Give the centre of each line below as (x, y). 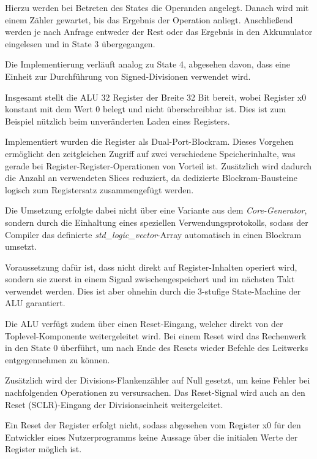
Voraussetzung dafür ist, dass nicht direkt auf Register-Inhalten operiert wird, (151, 267)
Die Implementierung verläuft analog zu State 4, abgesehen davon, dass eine (147, 64)
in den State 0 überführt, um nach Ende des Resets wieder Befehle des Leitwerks (157, 348)
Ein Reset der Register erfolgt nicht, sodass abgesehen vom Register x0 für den (153, 425)
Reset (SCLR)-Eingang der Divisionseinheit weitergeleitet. (114, 404)
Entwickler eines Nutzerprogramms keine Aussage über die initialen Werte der (151, 437)
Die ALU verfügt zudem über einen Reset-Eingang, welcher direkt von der (144, 324)
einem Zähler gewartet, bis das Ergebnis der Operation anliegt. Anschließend (149, 19)
